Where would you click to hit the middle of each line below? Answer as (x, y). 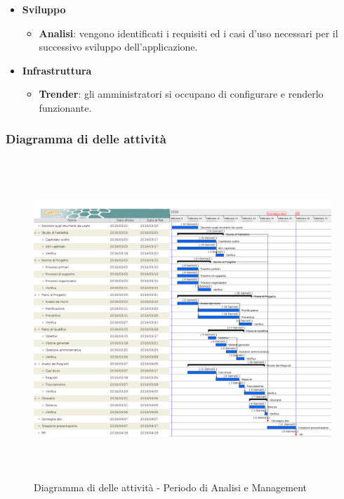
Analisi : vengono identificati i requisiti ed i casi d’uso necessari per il (188, 33)
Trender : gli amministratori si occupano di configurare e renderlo (181, 94)
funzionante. (65, 107)
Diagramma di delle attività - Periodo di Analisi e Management (171, 487)
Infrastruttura (57, 70)
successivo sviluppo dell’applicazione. (118, 47)
